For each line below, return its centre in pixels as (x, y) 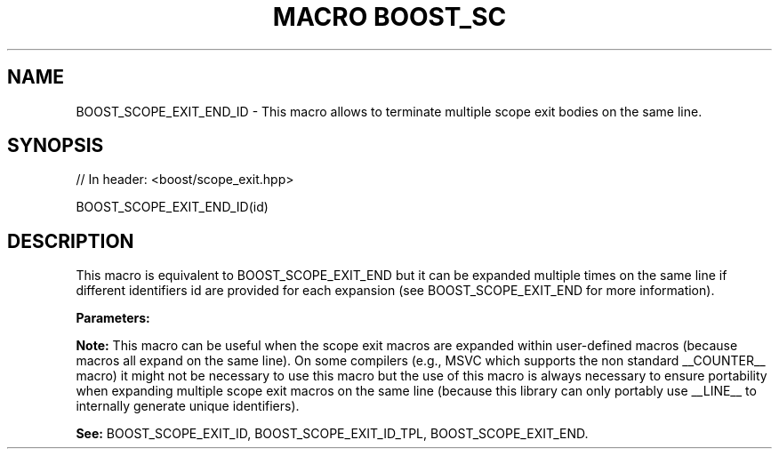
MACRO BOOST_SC (389, 17)
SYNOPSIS (56, 146)
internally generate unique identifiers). (188, 406)
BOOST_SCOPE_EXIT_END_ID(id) (172, 207)
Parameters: (113, 318)
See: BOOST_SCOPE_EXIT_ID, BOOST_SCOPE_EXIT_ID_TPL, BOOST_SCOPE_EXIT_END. (332, 434)
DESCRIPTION (71, 241)
